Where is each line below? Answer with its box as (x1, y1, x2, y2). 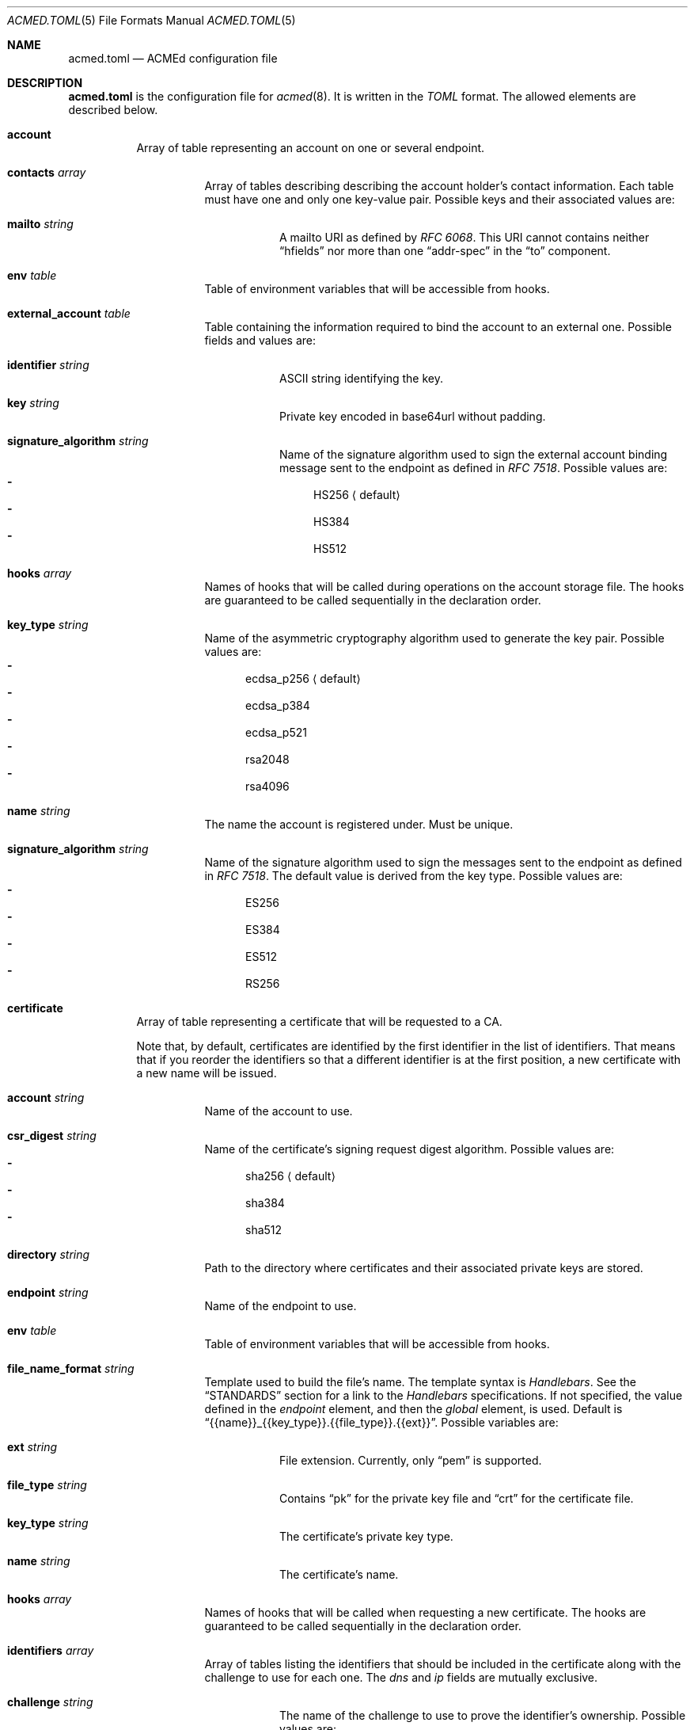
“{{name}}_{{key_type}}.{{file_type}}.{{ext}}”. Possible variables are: (204, 1416, 559, 1429)
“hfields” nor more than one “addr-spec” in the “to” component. (279, 244, 611, 257)
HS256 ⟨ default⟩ (313, 488, 400, 501)
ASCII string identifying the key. (279, 372, 443, 385)
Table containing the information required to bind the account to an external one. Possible (204, 320, 672, 333)
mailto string (7, 217, 74, 231)
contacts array (7, 166, 86, 179)
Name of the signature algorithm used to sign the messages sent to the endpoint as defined (204, 855, 682, 869)
